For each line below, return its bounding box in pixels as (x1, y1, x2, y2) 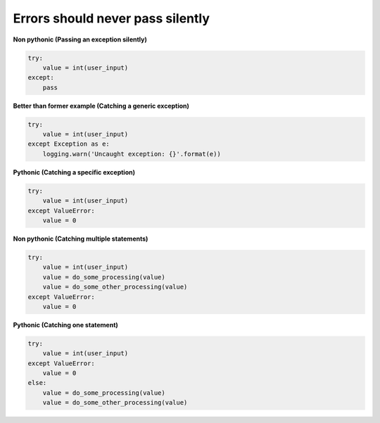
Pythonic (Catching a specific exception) (13, 168, 135, 176)
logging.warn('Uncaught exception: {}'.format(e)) (42, 150, 221, 158)
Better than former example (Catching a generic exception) (13, 101, 190, 110)
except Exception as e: (27, 140, 110, 148)
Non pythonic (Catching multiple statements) (13, 234, 148, 243)
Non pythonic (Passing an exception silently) (13, 35, 147, 44)
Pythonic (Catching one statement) (13, 320, 119, 329)
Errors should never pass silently (13, 11, 210, 26)
